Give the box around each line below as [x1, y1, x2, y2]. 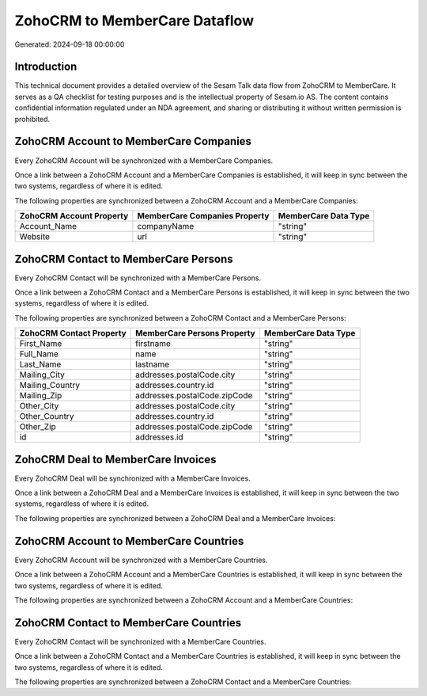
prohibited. [14, 114, 51, 124]
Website [19, 231, 51, 242]
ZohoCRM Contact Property [19, 328, 127, 339]
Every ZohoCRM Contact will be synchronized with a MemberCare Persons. [14, 273, 261, 283]
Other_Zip [19, 421, 57, 432]
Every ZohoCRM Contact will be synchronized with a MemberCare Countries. [14, 637, 266, 646]
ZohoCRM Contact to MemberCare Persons [14, 252, 233, 265]
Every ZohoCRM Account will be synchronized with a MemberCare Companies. [14, 155, 274, 165]
